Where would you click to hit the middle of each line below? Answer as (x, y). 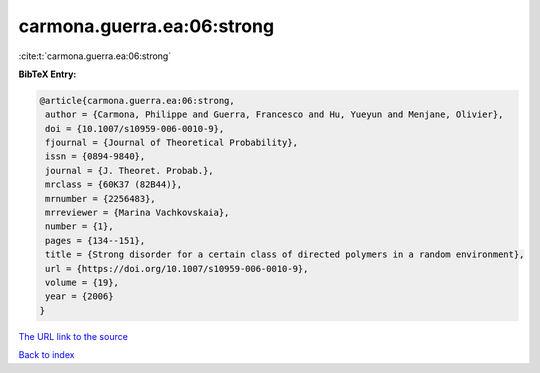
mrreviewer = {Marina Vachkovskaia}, (137, 213)
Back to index (46, 355)
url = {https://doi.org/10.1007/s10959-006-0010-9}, (177, 268)
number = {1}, (79, 226)
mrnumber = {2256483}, (101, 198)
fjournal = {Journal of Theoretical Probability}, (172, 143)
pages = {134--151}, (95, 240)
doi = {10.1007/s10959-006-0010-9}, (135, 128)
